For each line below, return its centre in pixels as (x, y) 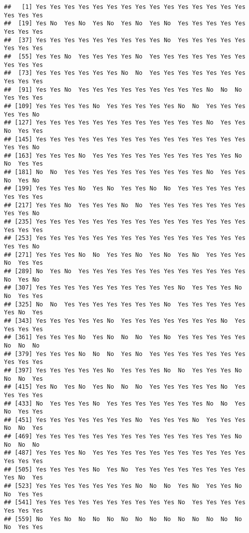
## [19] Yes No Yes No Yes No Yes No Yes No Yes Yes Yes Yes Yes (125, 24)
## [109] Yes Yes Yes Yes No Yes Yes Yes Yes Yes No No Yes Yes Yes (125, 106)
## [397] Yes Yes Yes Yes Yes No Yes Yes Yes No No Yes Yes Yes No (123, 370)
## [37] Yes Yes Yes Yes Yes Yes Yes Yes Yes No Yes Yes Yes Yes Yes (125, 40)
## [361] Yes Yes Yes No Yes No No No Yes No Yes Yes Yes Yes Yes (125, 337)
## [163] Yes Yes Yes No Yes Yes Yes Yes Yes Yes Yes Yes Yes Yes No (123, 155)
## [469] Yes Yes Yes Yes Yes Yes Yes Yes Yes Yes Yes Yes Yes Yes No (123, 437)
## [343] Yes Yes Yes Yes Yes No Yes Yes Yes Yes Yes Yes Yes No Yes (125, 321)
